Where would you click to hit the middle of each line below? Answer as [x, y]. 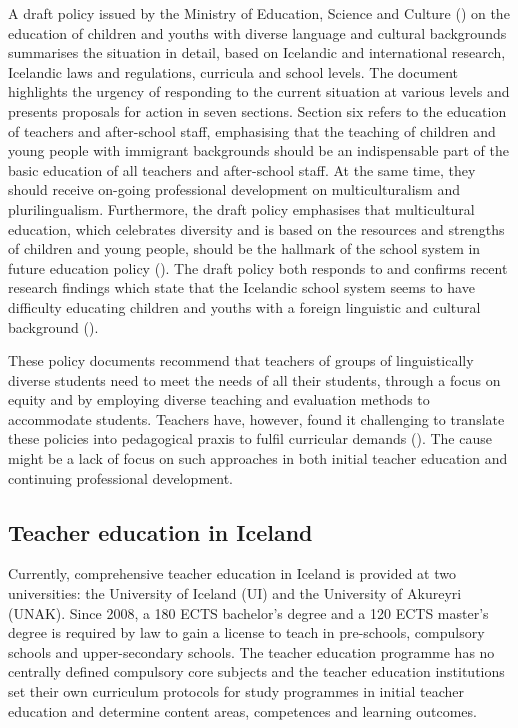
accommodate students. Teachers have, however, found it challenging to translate [256, 418]
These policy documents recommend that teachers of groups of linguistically [241, 360]
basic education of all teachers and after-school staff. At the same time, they [242, 169]
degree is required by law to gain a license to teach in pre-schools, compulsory [246, 632]
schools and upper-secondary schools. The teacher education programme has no [251, 651]
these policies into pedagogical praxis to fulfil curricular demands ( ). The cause [250, 438]
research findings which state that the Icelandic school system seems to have [241, 287]
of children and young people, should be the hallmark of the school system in [244, 248]
